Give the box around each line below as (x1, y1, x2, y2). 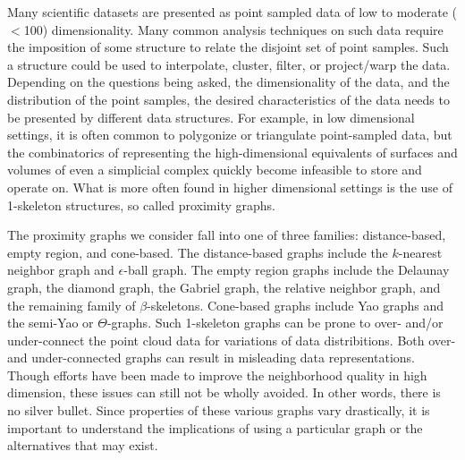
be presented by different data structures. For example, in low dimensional (7, 107, 415, 126)
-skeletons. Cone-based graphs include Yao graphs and (147, 295, 444, 314)
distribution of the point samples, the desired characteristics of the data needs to (7, 89, 450, 108)
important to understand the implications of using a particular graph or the (7, 418, 423, 437)
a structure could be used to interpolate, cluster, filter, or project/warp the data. (7, 55, 451, 73)
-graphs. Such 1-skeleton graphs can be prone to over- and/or (106, 313, 444, 332)
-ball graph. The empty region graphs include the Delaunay (123, 260, 450, 279)
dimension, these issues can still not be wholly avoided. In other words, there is (7, 383, 441, 402)
